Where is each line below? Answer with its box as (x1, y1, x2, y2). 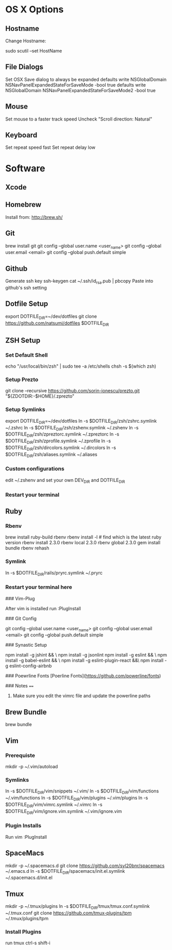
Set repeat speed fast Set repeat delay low (5, 144, 96, 150)
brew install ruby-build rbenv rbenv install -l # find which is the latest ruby (5, 534, 162, 540)
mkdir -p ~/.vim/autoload (5, 763, 58, 769)
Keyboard (5, 131, 37, 140)
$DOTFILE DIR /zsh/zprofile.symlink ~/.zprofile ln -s (5, 438, 111, 445)
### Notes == (5, 683, 34, 689)
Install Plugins (5, 928, 42, 935)
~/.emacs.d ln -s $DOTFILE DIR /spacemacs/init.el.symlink (5, 868, 125, 875)
